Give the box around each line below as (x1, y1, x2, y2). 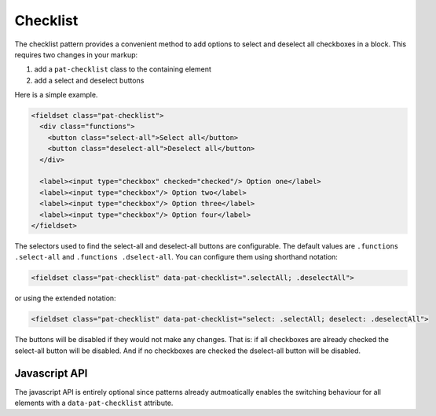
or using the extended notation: (14, 293, 117, 303)
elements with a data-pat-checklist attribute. (14, 398, 174, 407)
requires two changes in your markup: (14, 50, 138, 59)
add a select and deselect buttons (34, 75, 145, 85)
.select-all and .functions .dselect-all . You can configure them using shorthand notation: (14, 252, 338, 262)
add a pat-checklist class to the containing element (34, 64, 211, 74)
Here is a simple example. (14, 90, 98, 100)
